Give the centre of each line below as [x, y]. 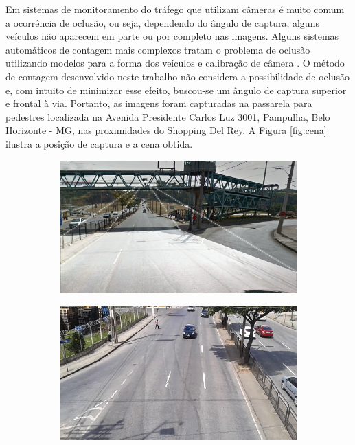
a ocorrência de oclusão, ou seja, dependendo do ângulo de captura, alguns [162, 22]
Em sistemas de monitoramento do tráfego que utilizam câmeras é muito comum [175, 9]
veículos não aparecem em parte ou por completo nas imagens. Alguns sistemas [172, 36]
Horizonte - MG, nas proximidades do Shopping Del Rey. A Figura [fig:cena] [166, 130]
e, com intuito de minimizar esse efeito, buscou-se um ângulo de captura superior [176, 90]
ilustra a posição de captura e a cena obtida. [99, 143]
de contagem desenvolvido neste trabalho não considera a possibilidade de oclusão [178, 76]
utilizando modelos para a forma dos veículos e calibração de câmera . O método [175, 63]
